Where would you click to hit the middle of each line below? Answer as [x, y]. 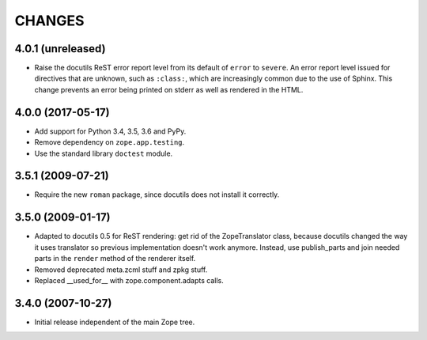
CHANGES [49, 21]
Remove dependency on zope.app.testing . [110, 142]
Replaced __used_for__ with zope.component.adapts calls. [129, 280]
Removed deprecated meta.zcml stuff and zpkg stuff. [121, 270]
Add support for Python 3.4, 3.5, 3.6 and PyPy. [110, 131]
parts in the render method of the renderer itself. [115, 259]
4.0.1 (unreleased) [60, 49]
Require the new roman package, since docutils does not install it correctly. [157, 195]
